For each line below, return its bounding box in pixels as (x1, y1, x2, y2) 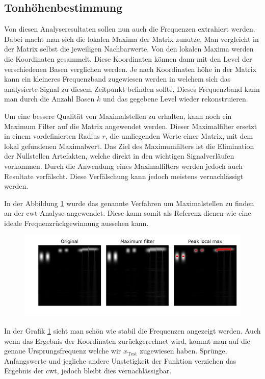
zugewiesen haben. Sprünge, (140, 345, 227, 356)
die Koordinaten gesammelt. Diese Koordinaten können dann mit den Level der (4, 53, 252, 64)
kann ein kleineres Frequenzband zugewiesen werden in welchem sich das (4, 73, 231, 84)
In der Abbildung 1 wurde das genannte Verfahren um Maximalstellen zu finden (4, 197, 254, 208)
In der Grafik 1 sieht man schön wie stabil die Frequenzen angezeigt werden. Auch (4, 325, 261, 336)
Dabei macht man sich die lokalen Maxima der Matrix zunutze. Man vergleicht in (4, 33, 259, 44)
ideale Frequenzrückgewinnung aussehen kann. (4, 217, 149, 228)
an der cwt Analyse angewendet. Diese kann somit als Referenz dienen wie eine (4, 208, 251, 218)
